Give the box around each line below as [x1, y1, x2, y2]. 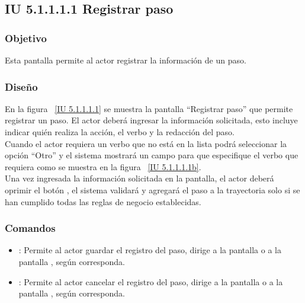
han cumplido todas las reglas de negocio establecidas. [5, 195, 201, 208]
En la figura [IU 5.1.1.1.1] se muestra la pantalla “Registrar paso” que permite [5, 102, 293, 114]
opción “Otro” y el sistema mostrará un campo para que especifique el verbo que [5, 149, 298, 161]
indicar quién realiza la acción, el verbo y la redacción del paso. [5, 126, 235, 138]
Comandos [5, 221, 56, 235]
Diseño [5, 79, 38, 94]
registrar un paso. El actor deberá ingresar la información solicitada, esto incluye [5, 114, 298, 126]
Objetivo [5, 30, 47, 45]
